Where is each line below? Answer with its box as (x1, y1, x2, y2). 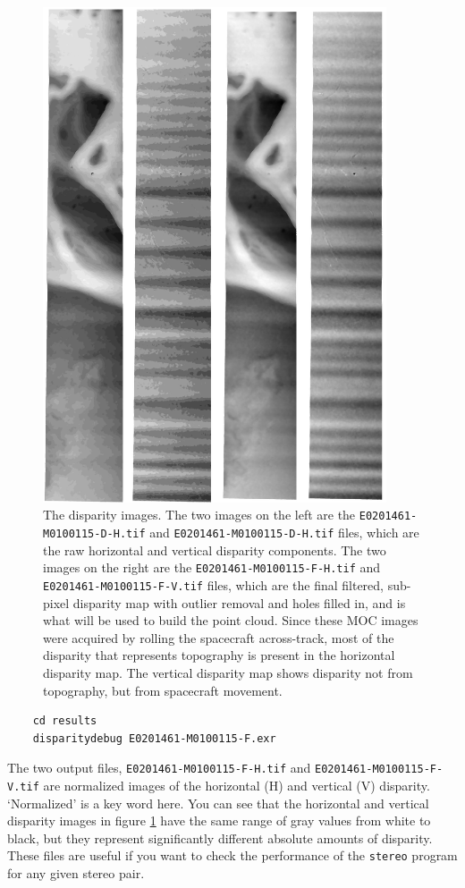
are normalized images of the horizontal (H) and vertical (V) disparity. (43, 776, 430, 795)
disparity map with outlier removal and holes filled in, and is (72, 593, 406, 612)
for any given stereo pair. (7, 864, 145, 883)
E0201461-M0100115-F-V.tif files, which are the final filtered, (43, 575, 384, 594)
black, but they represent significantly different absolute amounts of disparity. (7, 828, 433, 847)
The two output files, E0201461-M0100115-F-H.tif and (7, 758, 311, 777)
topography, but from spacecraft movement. (43, 681, 283, 699)
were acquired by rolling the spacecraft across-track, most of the (43, 628, 394, 647)
